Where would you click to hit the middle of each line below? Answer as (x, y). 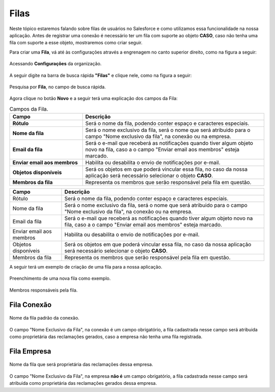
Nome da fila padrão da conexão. (44, 318)
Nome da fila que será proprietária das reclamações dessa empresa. (81, 364)
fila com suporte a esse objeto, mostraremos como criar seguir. (76, 43)
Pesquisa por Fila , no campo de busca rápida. (58, 87)
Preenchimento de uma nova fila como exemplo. (60, 278)
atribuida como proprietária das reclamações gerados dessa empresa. (83, 383)
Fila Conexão (31, 305)
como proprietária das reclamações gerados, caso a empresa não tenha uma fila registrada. (106, 337)
